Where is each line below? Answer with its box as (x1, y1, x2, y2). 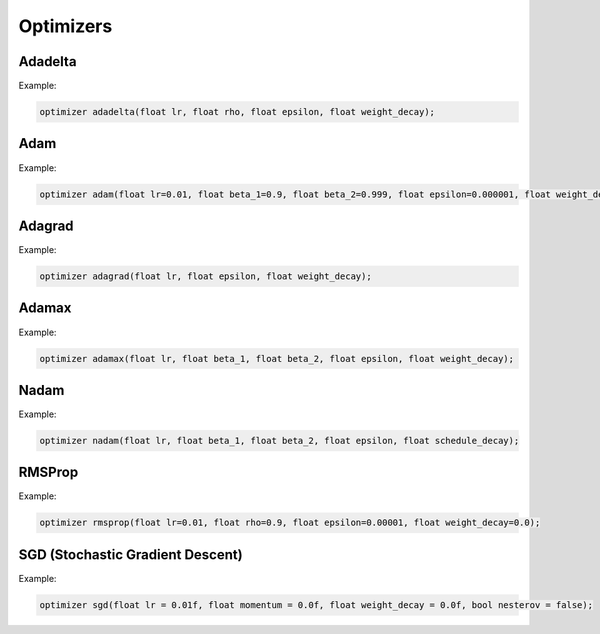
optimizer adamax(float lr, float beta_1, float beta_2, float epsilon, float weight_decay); (39, 353, 515, 364)
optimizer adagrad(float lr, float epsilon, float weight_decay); (39, 271, 372, 282)
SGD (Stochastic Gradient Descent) (18, 546, 244, 563)
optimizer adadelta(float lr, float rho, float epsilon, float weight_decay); (39, 106, 435, 118)
